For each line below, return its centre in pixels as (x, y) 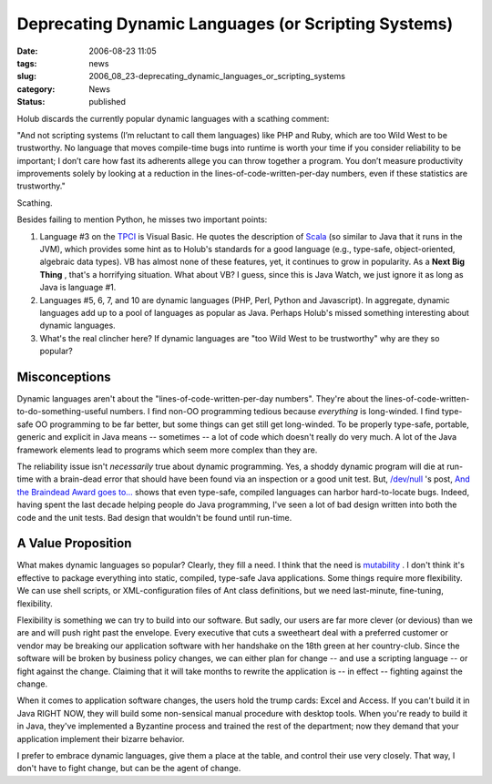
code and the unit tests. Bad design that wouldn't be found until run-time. (154, 517)
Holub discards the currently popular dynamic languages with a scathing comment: (173, 118)
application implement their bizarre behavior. (101, 738)
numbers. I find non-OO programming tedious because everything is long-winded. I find (275, 412)
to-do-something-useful (62, 412)
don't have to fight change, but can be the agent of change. (129, 769)
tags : (27, 63)
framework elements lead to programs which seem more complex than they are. (167, 450)
